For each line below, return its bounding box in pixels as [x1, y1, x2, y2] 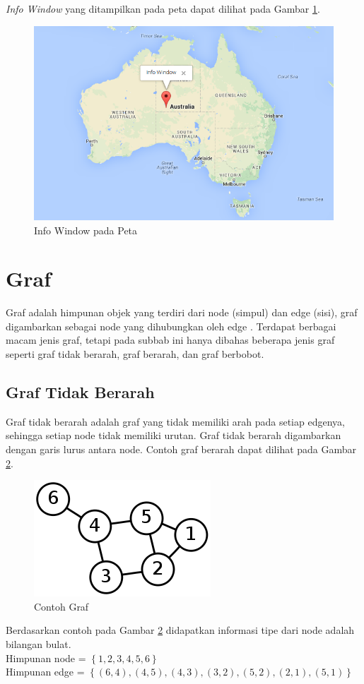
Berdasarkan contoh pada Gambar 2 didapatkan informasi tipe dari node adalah [6, 623, 355, 637]
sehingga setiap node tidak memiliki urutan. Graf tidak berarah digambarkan [6, 428, 341, 443]
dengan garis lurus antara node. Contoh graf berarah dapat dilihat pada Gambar [6, 442, 357, 457]
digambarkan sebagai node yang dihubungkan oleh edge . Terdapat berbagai [6, 318, 336, 333]
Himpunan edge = [6, 664, 85, 679]
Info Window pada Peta [34, 222, 138, 237]
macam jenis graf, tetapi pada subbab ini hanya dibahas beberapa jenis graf [6, 332, 335, 347]
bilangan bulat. [6, 636, 71, 651]
